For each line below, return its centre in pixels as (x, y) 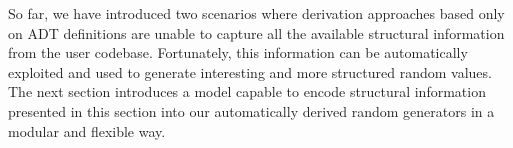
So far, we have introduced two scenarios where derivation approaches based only (256, 13)
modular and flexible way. (87, 130)
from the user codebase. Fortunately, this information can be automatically (238, 52)
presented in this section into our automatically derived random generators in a (251, 110)
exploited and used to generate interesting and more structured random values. (250, 71)
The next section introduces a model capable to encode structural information (247, 91)
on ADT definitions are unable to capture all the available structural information (256, 32)
